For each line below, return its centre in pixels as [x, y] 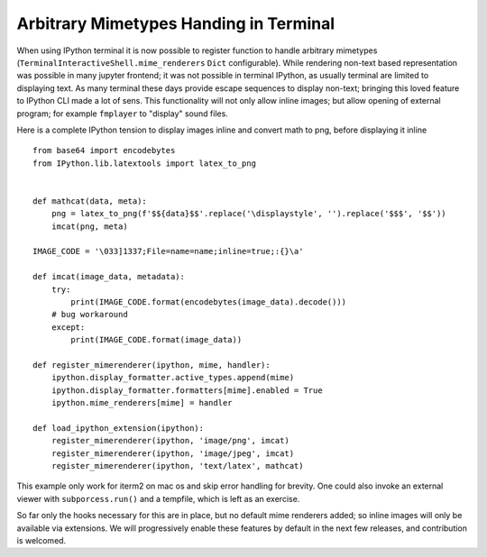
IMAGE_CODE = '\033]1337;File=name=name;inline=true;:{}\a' [168, 251]
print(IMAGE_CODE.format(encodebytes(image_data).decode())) [209, 301]
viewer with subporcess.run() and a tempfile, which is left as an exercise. [158, 498]
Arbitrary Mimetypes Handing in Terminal [176, 23]
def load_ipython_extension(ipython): [119, 428]
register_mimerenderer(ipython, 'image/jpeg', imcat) [173, 453]
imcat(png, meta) [89, 226]
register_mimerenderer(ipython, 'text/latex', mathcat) [177, 466]
